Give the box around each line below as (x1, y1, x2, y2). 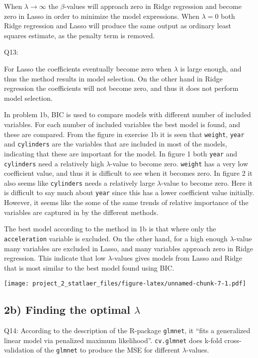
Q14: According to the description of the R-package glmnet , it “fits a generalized (4, 325, 251, 336)
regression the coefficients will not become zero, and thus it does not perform (4, 83, 239, 93)
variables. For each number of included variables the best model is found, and (4, 119, 241, 129)
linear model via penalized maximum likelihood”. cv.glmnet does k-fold (4, 335, 222, 345)
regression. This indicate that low (4, 253, 106, 263)
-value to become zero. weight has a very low (110, 158, 248, 168)
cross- (224, 335, 242, 345)
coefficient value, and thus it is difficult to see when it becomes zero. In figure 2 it (4, 168, 253, 178)
